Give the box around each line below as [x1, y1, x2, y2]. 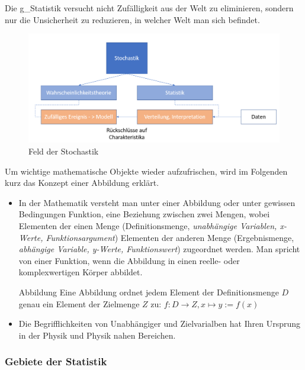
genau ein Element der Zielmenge [18, 297, 140, 310]
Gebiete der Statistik [5, 354, 107, 369]
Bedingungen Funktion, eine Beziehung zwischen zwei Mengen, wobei [18, 208, 270, 220]
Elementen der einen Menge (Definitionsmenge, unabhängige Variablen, [18, 220, 277, 231]
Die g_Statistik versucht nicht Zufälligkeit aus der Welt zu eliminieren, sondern [5, 2, 294, 14]
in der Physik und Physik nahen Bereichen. [18, 329, 176, 341]
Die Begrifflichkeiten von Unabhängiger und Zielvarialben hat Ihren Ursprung [18, 317, 300, 330]
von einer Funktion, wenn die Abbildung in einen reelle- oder [18, 254, 240, 266]
